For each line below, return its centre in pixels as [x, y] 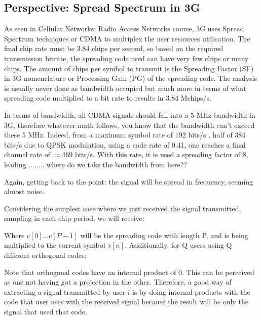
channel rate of [27, 154]
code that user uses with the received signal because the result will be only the [126, 302]
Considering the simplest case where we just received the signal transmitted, [123, 208]
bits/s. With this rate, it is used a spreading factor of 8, [161, 154]
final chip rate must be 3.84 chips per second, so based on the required [114, 48]
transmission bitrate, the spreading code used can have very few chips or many [126, 58]
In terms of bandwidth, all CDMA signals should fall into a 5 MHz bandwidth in [130, 115]
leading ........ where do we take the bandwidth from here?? [96, 164]
